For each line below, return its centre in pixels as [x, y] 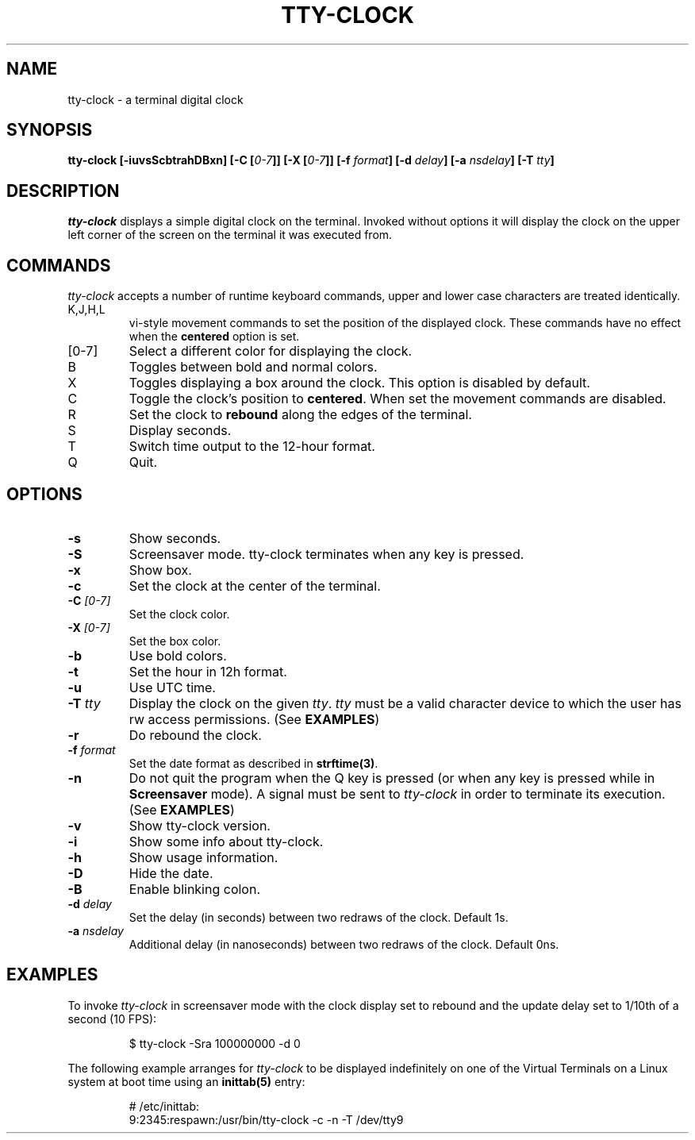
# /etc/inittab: [164, 1106]
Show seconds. [175, 538]
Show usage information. [204, 857]
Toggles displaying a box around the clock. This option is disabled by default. [359, 383]
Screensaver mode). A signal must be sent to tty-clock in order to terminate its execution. [397, 793]
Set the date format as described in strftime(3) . [253, 763]
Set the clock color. [179, 614]
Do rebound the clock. [195, 735]
